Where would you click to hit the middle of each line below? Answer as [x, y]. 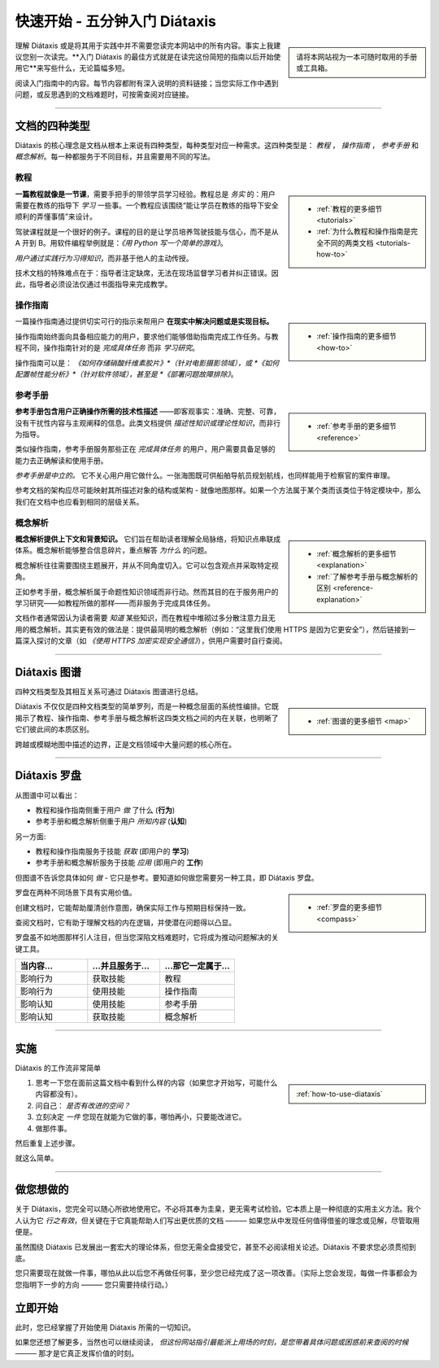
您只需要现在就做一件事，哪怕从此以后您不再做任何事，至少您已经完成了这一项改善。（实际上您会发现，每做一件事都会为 [216, 1273]
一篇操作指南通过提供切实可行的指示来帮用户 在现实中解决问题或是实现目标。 [144, 321]
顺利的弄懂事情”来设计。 [56, 216]
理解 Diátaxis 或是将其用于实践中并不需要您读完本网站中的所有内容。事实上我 [144, 46]
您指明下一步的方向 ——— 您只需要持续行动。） [93, 1284]
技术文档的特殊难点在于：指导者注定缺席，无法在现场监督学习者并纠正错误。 [143, 273]
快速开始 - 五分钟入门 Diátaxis [116, 21]
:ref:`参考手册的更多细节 [356, 426]
